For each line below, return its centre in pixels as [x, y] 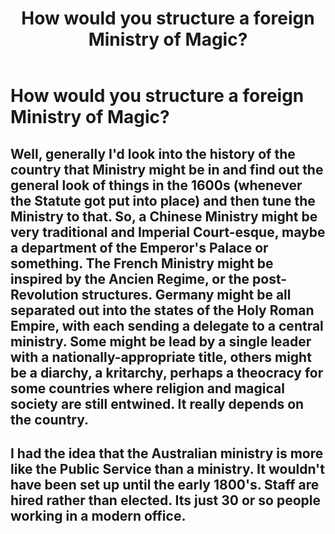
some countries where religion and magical [147, 388]
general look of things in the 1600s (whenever [156, 185]
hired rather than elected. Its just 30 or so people [165, 500]
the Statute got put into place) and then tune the [163, 200]
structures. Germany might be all [186, 294]
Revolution [44, 294]
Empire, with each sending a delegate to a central [167, 325]
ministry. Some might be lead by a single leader [161, 341]
